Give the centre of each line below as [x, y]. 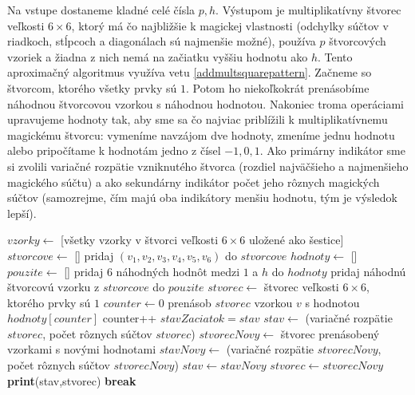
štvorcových [358, 41]
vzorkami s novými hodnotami [82, 349]
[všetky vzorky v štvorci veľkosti [140, 240]
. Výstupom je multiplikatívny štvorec [308, 10]
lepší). [22, 213]
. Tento [335, 56]
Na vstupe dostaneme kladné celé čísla [101, 10]
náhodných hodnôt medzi [178, 271]
